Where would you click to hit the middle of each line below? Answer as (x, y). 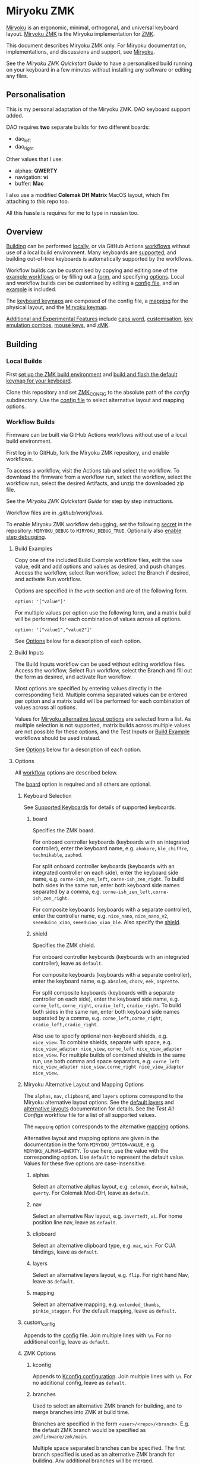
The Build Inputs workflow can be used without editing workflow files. (100, 664)
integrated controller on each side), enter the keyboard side (105, 872)
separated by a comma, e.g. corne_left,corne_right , (97, 1018)
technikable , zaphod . (58, 854)
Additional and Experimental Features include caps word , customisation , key (99, 319)
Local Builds (24, 361)
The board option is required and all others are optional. (83, 784)
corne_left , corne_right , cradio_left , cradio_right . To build (107, 1005)
